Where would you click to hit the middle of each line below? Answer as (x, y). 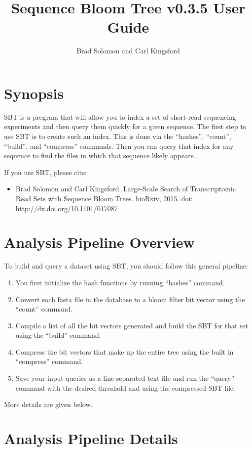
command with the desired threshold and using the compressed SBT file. (125, 387)
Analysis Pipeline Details (91, 438)
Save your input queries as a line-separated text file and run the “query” (125, 378)
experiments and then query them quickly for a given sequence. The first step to (125, 126)
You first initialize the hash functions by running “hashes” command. (120, 282)
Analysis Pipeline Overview (99, 242)
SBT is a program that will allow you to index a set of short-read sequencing (120, 116)
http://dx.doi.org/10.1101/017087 (67, 208)
